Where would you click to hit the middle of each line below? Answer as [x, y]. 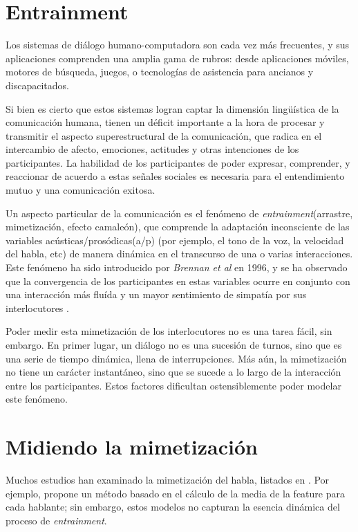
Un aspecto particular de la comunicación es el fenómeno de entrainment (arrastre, [179, 213]
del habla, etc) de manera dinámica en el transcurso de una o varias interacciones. [179, 254]
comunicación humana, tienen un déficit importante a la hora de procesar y [165, 122]
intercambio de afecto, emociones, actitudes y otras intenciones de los [152, 149]
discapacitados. [37, 85]
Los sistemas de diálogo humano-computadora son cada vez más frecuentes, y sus [178, 45]
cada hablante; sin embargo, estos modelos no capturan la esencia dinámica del [173, 507]
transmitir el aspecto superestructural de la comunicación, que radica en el [164, 135]
